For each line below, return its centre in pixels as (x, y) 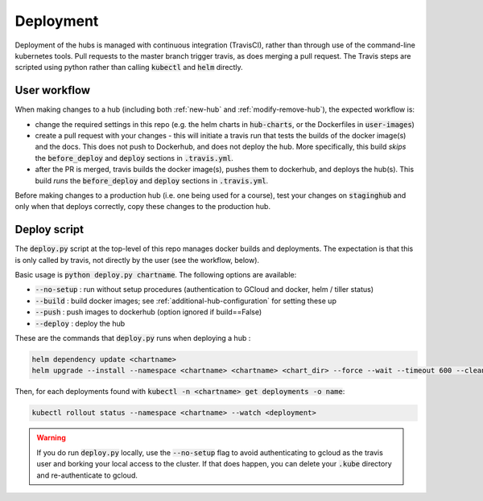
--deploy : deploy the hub (80, 323)
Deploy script (50, 230)
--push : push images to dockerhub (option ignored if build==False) (149, 312)
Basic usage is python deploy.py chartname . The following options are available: (156, 275)
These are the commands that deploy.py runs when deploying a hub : (133, 338)
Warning (51, 437)
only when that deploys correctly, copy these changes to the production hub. (143, 207)
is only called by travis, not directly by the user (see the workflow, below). (137, 260)
